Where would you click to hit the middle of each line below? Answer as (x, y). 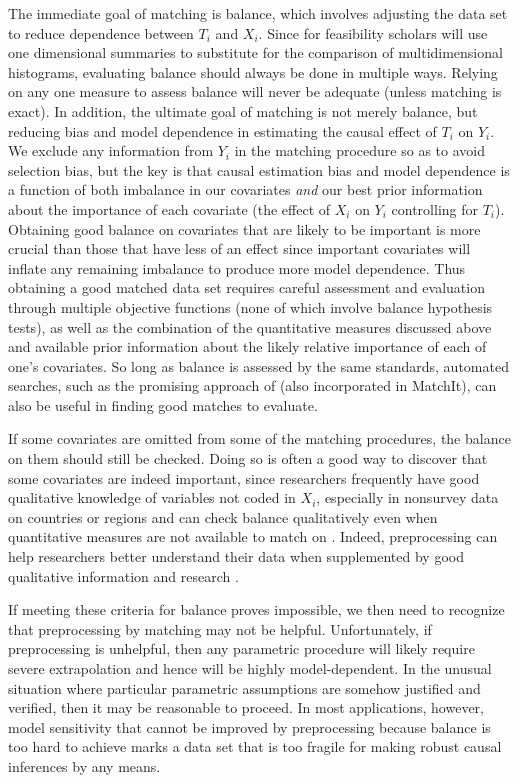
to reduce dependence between (101, 32)
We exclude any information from (111, 150)
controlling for (434, 208)
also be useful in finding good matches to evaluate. (163, 404)
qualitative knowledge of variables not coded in (152, 497)
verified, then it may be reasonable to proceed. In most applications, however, (246, 707)
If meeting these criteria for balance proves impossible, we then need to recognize (256, 609)
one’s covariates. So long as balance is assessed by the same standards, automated (258, 365)
